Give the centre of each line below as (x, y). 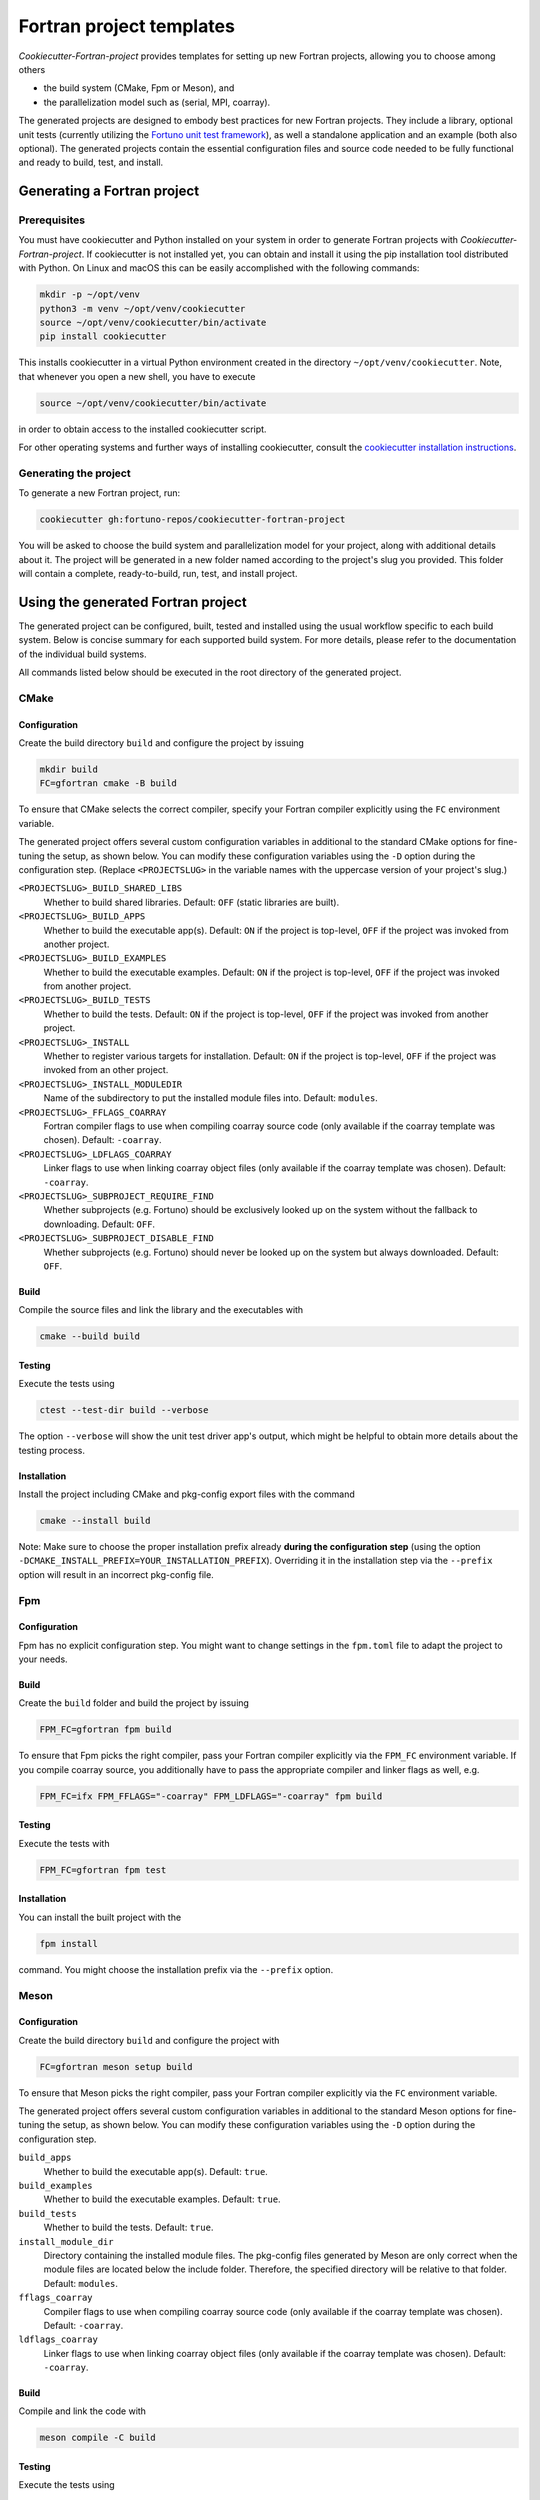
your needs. (43, 1659)
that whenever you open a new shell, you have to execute (137, 376)
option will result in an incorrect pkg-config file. (116, 1574)
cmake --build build (89, 1336)
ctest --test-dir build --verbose (124, 1410)
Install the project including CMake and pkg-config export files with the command (186, 1494)
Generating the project (74, 473)
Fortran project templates (126, 26)
